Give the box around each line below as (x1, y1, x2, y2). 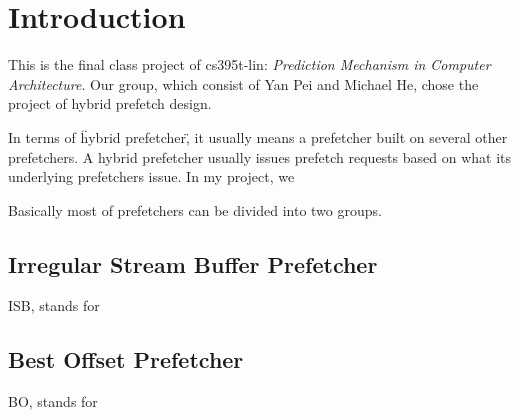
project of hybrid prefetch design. (8, 93, 212, 114)
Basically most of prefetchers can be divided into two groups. (8, 199, 382, 220)
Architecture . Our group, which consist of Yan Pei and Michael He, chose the (8, 73, 479, 94)
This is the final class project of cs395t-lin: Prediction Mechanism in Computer (8, 54, 491, 75)
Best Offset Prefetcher (8, 344, 244, 375)
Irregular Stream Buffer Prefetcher (8, 248, 378, 279)
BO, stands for (8, 391, 98, 412)
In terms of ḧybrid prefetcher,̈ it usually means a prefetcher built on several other (8, 126, 508, 147)
